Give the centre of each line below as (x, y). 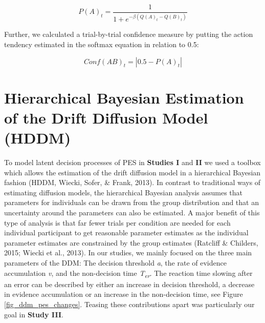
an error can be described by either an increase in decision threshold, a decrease (129, 284)
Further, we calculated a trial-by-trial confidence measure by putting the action (129, 34)
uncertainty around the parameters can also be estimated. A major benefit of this (132, 213)
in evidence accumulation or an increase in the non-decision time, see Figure (124, 294)
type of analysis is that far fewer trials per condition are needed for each (117, 222)
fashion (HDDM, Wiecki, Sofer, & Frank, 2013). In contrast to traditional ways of (132, 182)
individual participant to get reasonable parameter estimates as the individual (126, 233)
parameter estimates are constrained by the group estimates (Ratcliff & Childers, (131, 242)
